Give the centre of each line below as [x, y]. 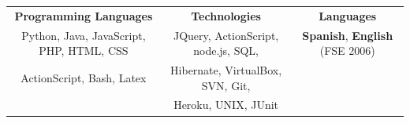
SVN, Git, [226, 85]
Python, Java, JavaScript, [84, 35]
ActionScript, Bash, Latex [84, 77]
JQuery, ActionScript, [226, 35]
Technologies [226, 15]
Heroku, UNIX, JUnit [226, 105]
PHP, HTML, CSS [84, 51]
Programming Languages [84, 15]
